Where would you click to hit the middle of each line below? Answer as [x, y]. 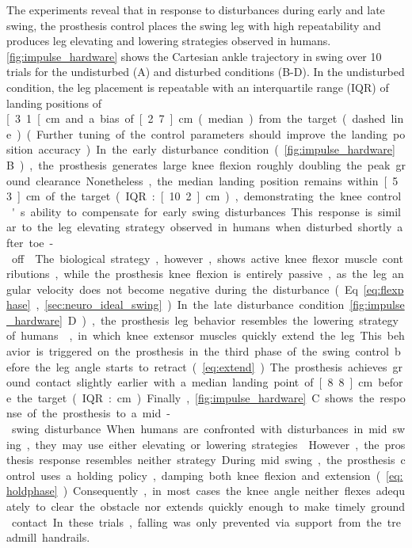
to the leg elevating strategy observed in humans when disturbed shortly [207, 227]
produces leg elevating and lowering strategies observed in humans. [169, 41]
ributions [28, 274]
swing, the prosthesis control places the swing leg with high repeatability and [194, 25]
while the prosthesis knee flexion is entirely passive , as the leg [225, 274]
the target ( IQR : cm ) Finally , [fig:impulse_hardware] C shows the [196, 397]
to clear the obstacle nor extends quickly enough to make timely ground [220, 506]
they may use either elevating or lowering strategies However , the [207, 444]
